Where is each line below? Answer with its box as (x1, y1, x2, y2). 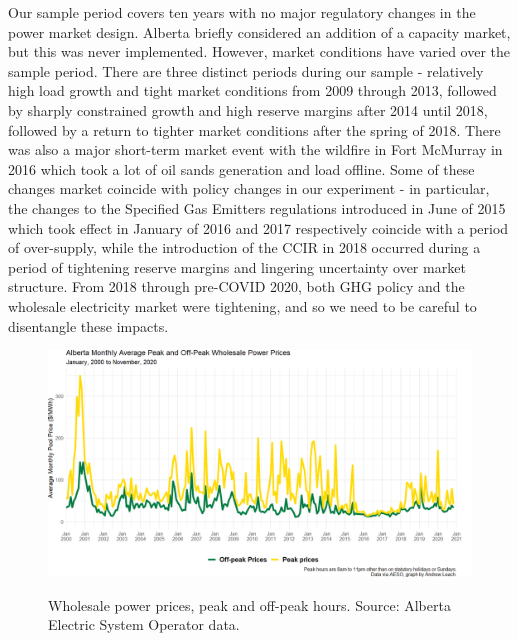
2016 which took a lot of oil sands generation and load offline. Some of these (8, 158, 475, 179)
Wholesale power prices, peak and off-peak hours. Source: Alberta (48, 594, 451, 615)
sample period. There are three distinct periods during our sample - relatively (8, 60, 484, 81)
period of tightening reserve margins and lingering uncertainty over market (8, 256, 466, 277)
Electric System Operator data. (48, 614, 240, 635)
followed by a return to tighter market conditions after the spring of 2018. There (8, 119, 501, 140)
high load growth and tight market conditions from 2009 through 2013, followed (8, 80, 497, 101)
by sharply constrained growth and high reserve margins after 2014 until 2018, (8, 99, 488, 120)
